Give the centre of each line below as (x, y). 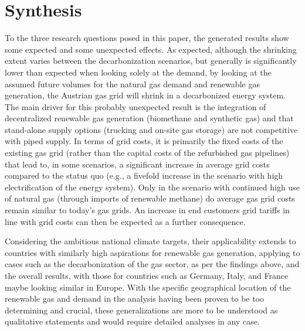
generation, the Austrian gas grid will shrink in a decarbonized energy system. (145, 95)
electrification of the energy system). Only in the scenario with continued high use (152, 187)
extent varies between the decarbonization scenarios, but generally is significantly (151, 61)
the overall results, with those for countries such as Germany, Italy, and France (147, 275)
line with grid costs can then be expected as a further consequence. (125, 221)
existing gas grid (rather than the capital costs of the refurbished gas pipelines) (147, 153)
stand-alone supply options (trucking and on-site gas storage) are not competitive (151, 129)
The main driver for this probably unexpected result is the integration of (135, 106)
